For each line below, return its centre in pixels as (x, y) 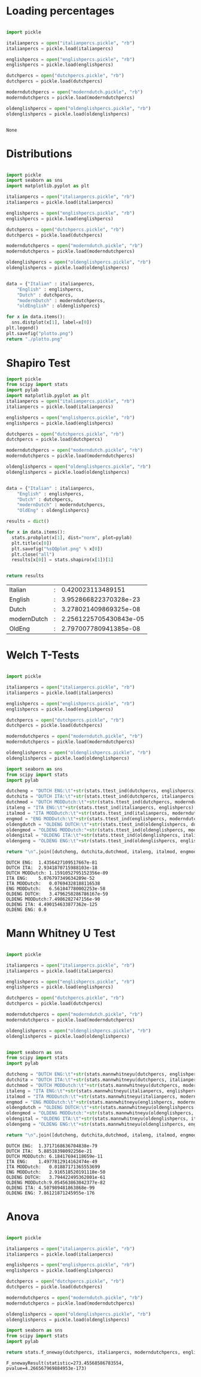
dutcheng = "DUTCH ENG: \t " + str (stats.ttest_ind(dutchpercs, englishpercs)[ (103, 791)
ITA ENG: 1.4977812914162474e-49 (52, 1162)
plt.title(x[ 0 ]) (32, 543)
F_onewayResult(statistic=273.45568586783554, (65, 1363)
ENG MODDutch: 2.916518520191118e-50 (56, 1172)
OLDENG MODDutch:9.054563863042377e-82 (56, 1183)
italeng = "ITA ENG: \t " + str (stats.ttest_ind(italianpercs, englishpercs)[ (101, 808)
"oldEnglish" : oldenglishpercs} (59, 306)
